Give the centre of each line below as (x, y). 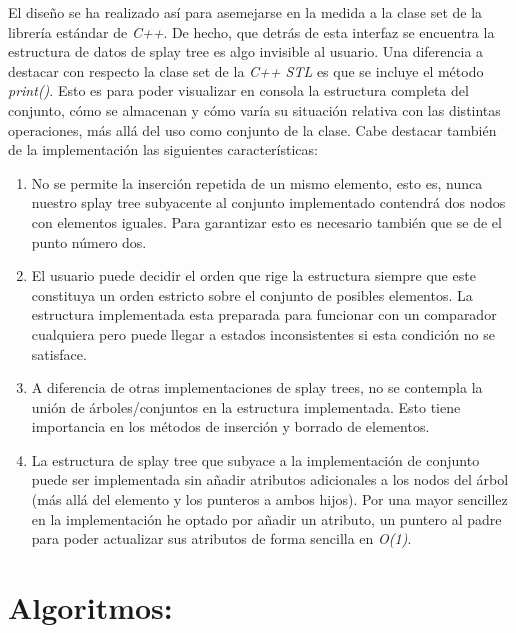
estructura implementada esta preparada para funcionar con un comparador (264, 314)
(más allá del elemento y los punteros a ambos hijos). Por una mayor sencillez (269, 499)
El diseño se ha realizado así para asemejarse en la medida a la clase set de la (245, 12)
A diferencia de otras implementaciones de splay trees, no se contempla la (257, 387)
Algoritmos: (90, 607)
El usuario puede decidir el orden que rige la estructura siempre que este (253, 275)
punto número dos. (89, 241)
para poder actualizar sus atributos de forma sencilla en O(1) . (221, 538)
